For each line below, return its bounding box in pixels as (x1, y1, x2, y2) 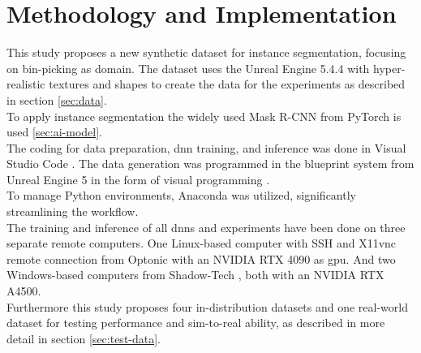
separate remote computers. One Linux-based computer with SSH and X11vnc (6, 235, 397, 252)
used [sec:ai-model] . (6, 123, 102, 140)
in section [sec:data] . (6, 91, 107, 108)
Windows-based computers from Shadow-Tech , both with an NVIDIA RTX (6, 266, 384, 283)
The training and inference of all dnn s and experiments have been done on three (6, 218, 406, 235)
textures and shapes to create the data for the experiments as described (49, 75, 406, 93)
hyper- (373, 59, 406, 76)
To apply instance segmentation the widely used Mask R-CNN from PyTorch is (6, 107, 402, 124)
